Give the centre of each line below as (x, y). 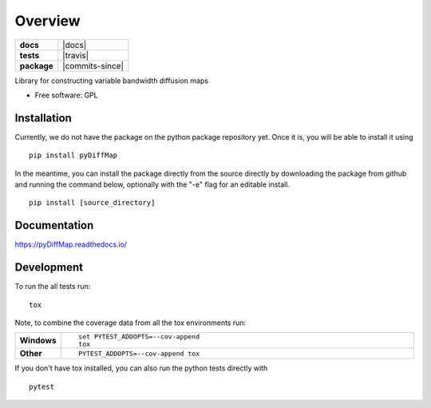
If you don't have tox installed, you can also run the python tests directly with (141, 368)
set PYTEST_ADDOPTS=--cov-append (139, 337)
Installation (43, 118)
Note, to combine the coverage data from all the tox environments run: (130, 323)
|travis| (76, 55)
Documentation (54, 226)
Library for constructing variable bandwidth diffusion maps (112, 81)
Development (49, 267)
